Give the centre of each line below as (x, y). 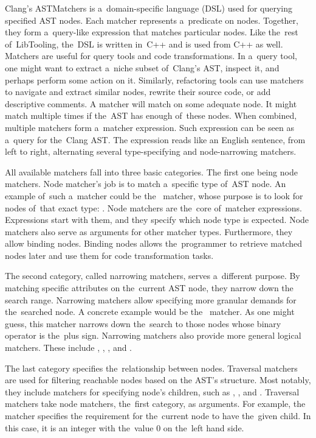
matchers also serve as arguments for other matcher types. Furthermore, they (149, 231)
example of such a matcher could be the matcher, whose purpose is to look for (154, 195)
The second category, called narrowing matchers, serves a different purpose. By (153, 276)
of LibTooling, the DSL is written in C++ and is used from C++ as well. (144, 44)
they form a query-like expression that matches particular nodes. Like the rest (152, 32)
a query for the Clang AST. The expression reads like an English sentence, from (155, 139)
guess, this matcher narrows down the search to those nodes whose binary (143, 323)
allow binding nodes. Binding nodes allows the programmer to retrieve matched (154, 243)
